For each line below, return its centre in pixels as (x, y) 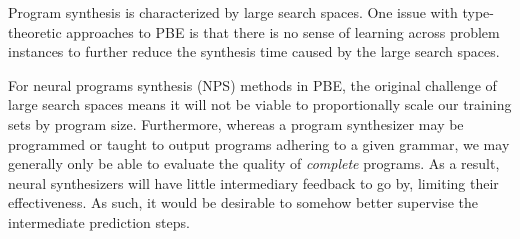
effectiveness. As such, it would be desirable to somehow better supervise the (243, 202)
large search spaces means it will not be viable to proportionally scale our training (260, 104)
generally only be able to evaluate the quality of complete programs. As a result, (254, 163)
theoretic (35, 31)
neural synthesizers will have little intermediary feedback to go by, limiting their (253, 182)
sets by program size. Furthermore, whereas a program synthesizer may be (236, 123)
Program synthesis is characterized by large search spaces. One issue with (233, 12)
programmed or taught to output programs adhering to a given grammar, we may (259, 143)
